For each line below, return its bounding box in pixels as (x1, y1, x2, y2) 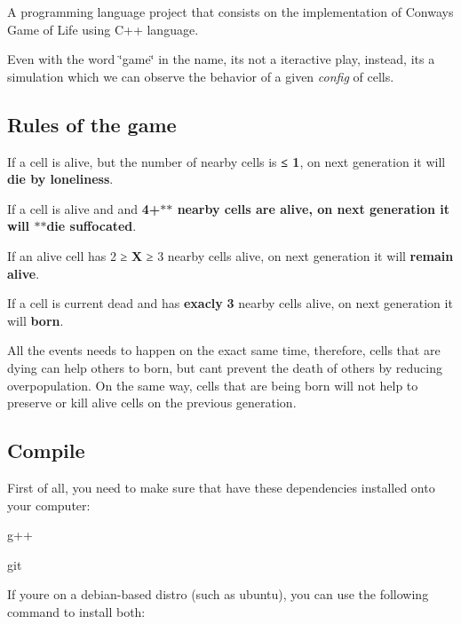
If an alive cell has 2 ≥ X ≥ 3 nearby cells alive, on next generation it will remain (7, 246, 454, 265)
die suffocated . (46, 217, 137, 235)
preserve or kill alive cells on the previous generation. (7, 393, 297, 412)
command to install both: (7, 602, 146, 620)
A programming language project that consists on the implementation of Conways (7, 3, 454, 20)
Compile (7, 437, 85, 464)
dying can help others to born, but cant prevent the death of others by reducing (7, 358, 442, 376)
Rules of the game (7, 110, 177, 138)
